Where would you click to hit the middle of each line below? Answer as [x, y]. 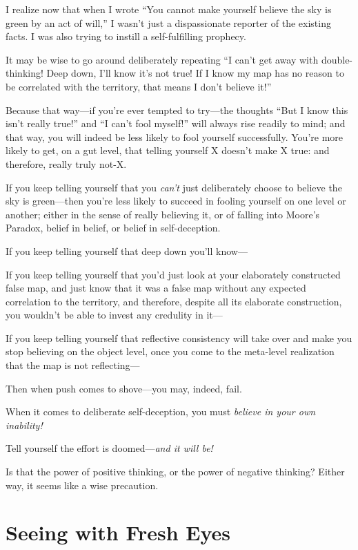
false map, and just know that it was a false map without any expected [156, 288]
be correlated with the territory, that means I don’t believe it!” [139, 86]
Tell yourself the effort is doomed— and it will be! [109, 448]
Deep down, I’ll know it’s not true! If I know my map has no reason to [195, 73]
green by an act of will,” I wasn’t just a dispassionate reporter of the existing [168, 22]
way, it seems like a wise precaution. [82, 485]
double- [337, 59]
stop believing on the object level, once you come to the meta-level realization [170, 351]
